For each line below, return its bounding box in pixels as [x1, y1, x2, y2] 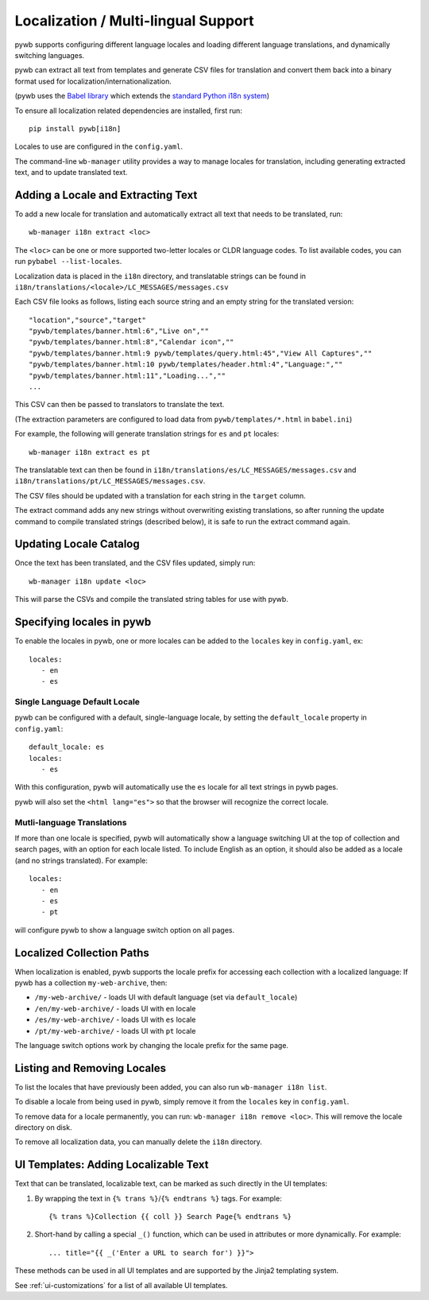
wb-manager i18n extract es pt [29, 448, 151, 456]
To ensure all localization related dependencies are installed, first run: [14, 106, 242, 115]
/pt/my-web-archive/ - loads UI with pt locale [34, 1026, 196, 1035]
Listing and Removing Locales [14, 1061, 167, 1075]
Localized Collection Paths [14, 946, 150, 960]
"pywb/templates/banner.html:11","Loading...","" [29, 371, 226, 380]
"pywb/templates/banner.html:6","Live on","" [29, 327, 210, 336]
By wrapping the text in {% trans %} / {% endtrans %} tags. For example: [34, 1193, 282, 1203]
